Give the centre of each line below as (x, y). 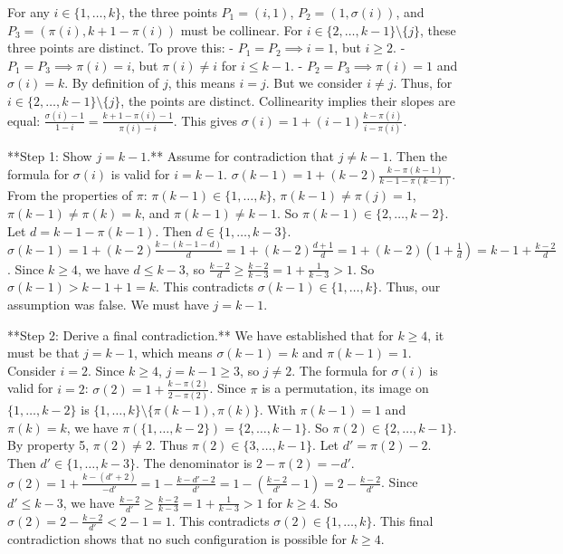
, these (438, 29)
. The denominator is (194, 462)
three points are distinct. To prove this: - (121, 48)
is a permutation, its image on (345, 388)
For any (29, 12)
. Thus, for (423, 83)
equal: (24, 120)
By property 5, (48, 445)
